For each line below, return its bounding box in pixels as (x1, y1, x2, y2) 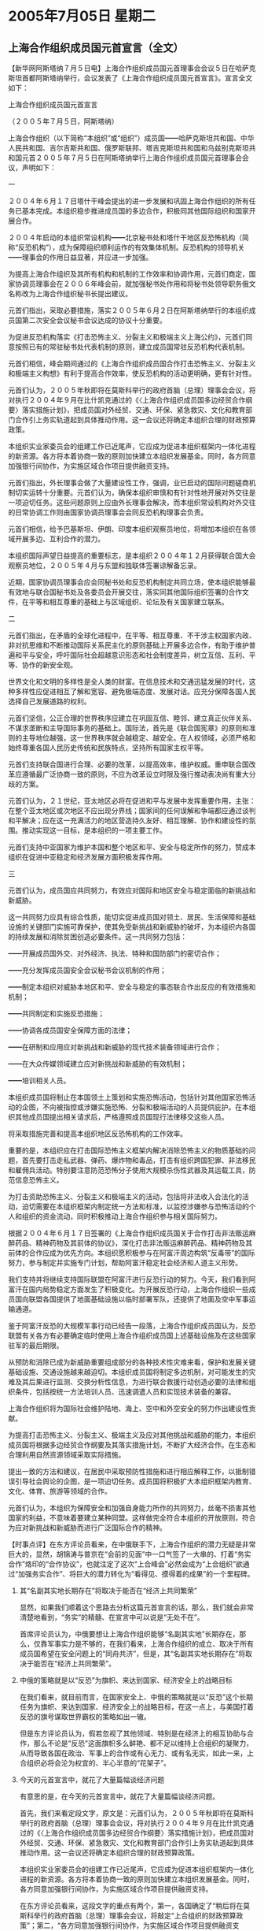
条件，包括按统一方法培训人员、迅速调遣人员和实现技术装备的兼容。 (14, 1387, 236, 1396)
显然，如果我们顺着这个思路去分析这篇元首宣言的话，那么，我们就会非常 (19, 1602, 254, 1612)
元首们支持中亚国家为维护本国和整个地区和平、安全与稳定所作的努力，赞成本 (8, 842, 256, 852)
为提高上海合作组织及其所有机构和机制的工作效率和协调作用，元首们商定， (8, 269, 249, 278)
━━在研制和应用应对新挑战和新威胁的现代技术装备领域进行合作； (8, 1042, 222, 1052)
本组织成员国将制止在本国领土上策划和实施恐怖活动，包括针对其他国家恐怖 (8, 1093, 249, 1101)
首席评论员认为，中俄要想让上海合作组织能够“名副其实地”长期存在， (19, 1629, 240, 1639)
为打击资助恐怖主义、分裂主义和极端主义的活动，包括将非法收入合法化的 (8, 1192, 242, 1201)
